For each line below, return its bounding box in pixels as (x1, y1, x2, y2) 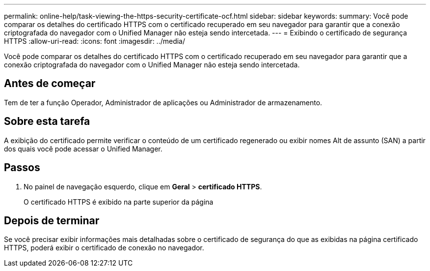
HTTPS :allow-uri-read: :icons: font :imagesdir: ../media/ (4, 37, 186, 45)
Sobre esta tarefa (4, 115, 90, 128)
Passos (4, 161, 40, 174)
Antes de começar (4, 77, 96, 90)
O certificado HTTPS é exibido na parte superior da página (24, 197, 214, 206)
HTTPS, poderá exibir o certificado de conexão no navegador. (4, 243, 204, 252)
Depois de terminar (4, 214, 100, 227)
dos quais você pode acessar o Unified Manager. (4, 144, 162, 153)
